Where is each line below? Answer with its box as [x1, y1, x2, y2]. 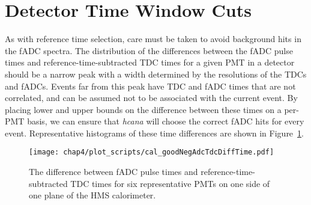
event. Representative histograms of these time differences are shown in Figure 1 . [5, 126, 304, 139]
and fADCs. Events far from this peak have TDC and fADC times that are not [5, 79, 296, 92]
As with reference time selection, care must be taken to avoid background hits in [5, 32, 301, 45]
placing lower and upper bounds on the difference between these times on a [5, 103, 282, 115]
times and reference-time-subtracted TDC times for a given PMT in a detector [5, 56, 295, 69]
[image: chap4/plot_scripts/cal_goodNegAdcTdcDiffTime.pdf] [29, 148, 274, 157]
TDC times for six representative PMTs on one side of [70, 177, 270, 189]
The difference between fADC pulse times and [29, 165, 198, 178]
